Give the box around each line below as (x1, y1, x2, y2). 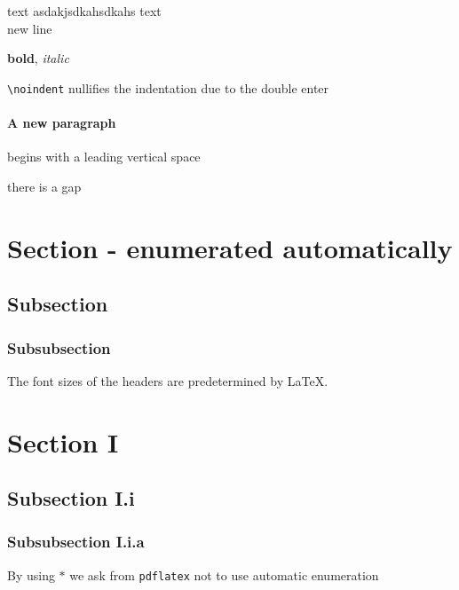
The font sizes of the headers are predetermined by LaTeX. (7, 371, 328, 389)
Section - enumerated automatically (7, 229, 453, 265)
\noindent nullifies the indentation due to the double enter (7, 78, 329, 97)
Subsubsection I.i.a (7, 531, 145, 553)
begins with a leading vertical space (7, 147, 201, 166)
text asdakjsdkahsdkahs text (7, 2, 162, 20)
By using (7, 565, 55, 584)
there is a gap (7, 177, 82, 195)
